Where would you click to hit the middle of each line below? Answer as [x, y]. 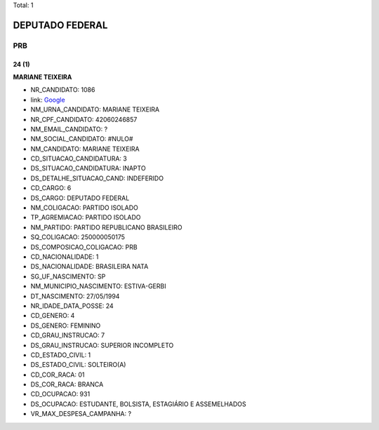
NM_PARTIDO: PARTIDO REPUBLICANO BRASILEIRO [106, 227]
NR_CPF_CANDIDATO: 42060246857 [84, 119]
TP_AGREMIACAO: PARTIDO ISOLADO [86, 217]
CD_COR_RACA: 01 [58, 375]
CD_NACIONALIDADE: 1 [65, 257]
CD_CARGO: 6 [51, 188]
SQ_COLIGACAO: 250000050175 [78, 237]
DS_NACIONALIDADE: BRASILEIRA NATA [89, 267]
